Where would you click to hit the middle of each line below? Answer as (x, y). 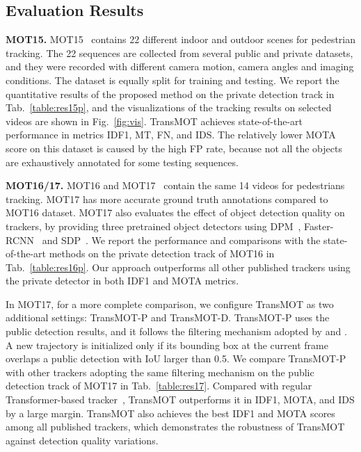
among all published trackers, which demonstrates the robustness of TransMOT (175, 427)
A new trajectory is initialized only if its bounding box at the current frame (167, 345)
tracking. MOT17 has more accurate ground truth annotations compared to (167, 199)
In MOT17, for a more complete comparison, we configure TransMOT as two (170, 304)
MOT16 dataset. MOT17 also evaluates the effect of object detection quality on (175, 212)
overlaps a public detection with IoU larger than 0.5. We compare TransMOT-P (176, 358)
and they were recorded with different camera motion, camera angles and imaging (180, 66)
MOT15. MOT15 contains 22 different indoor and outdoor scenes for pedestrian (181, 39)
